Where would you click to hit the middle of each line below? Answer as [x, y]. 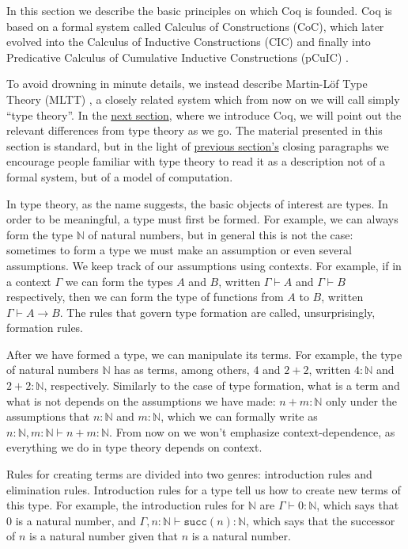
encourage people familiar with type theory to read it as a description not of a [196, 161]
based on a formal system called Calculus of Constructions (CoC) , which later [195, 26]
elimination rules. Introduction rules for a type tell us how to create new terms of [204, 489]
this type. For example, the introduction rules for [126, 505]
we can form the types [119, 281]
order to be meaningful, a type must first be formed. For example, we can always [202, 219]
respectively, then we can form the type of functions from [145, 297]
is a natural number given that [104, 536]
